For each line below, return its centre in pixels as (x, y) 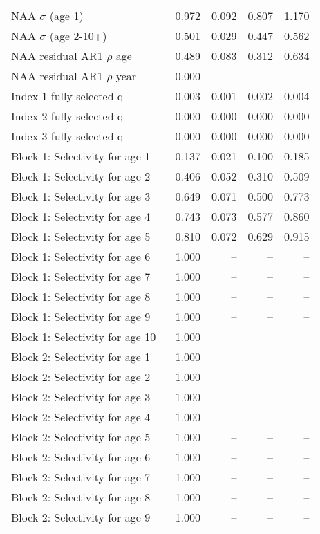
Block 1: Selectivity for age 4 (81, 216)
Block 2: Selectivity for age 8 (81, 497)
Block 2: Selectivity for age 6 (81, 457)
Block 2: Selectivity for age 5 (81, 437)
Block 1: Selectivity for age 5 (81, 236)
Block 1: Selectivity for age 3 (81, 196)
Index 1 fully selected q (67, 96)
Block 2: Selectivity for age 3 (81, 397)
